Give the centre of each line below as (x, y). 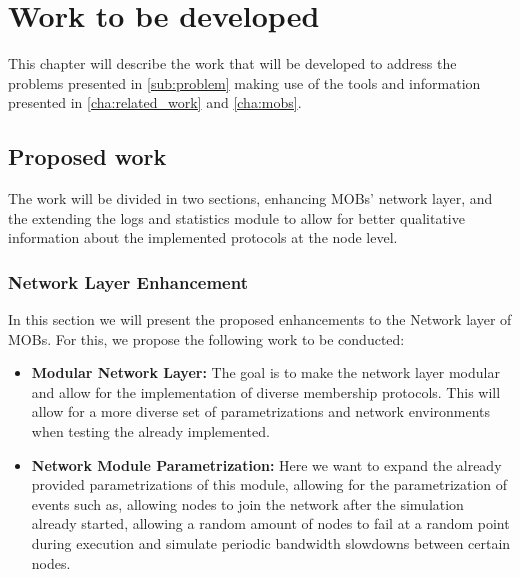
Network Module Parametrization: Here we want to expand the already (266, 464)
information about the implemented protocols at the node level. (203, 237)
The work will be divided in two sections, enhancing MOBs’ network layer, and (250, 198)
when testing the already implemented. (150, 431)
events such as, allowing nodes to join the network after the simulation (247, 503)
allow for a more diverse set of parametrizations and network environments (261, 411)
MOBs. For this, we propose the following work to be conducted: (206, 338)
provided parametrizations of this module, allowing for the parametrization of (269, 484)
